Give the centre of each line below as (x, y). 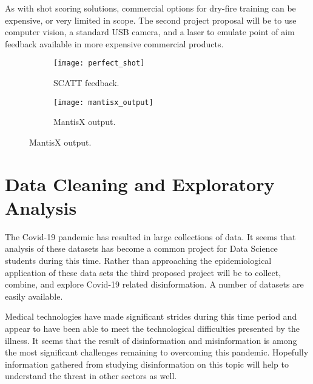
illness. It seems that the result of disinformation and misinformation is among (151, 340)
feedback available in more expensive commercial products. (114, 43)
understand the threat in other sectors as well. (91, 376)
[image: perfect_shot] (99, 63)
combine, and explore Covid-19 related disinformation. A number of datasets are (154, 284)
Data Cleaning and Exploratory (140, 184)
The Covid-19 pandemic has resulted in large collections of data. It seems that (150, 236)
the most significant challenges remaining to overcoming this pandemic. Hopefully (157, 352)
